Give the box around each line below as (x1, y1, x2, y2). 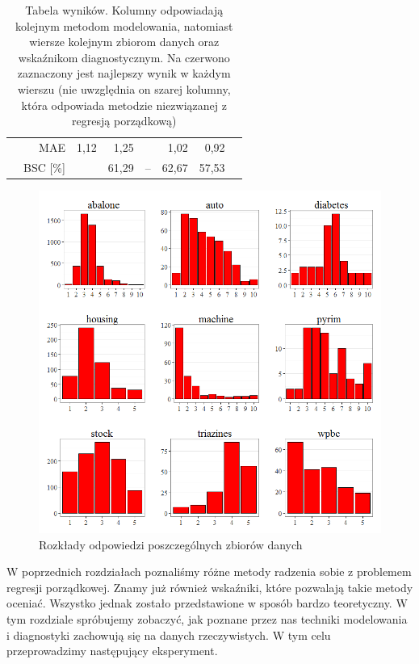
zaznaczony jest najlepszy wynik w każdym (17, 65, 231, 82)
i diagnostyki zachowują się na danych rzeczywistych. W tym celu (6, 626, 331, 643)
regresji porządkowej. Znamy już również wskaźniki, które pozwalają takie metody (6, 578, 413, 595)
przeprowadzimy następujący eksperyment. (6, 642, 218, 659)
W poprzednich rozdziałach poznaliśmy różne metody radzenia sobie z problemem (6, 563, 412, 580)
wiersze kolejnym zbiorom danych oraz (29, 33, 220, 50)
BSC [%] (23, 158, 65, 175)
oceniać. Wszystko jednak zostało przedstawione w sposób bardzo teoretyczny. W (6, 595, 408, 611)
